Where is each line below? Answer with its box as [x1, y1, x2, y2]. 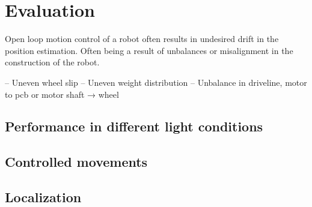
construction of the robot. [5, 56, 100, 68]
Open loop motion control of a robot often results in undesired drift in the [5, 32, 279, 45]
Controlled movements [5, 152, 148, 171]
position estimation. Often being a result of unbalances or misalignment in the [5, 44, 293, 56]
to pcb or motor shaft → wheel [5, 88, 119, 100]
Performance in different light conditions [5, 117, 263, 136]
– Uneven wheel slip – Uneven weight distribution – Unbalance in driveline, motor [5, 76, 307, 88]
